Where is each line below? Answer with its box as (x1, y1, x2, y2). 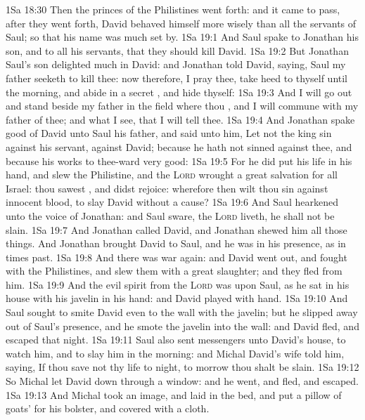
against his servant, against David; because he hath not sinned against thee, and (6, 139, 352, 154)
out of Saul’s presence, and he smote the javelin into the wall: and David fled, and (6, 318, 359, 333)
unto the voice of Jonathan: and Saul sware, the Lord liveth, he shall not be (6, 208, 335, 223)
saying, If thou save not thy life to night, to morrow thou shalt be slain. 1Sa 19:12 (6, 360, 359, 374)
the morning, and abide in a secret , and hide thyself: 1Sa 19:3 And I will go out (6, 84, 352, 99)
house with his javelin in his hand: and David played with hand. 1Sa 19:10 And (6, 291, 348, 306)
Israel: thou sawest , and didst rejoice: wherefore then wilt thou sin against (6, 181, 328, 195)
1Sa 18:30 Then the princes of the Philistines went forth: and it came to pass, (6, 2, 340, 16)
